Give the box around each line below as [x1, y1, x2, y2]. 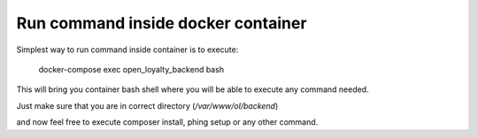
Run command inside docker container [16, 13, 307, 33]
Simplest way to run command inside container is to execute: [16, 44, 239, 55]
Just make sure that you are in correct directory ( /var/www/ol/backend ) [16, 100, 279, 111]
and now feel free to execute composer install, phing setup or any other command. [16, 117, 319, 127]
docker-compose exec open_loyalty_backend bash [38, 64, 225, 74]
